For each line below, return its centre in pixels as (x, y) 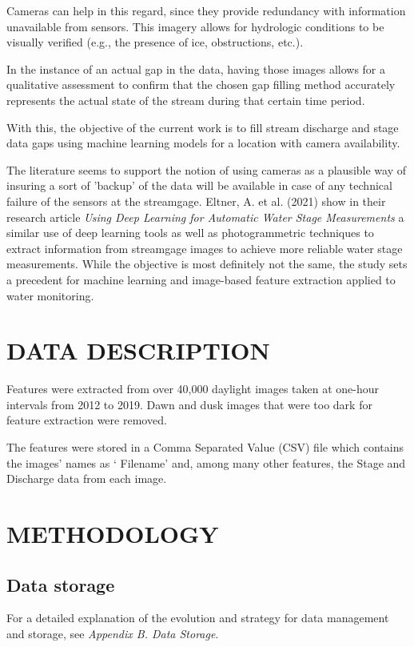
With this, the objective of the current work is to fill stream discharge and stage (203, 127)
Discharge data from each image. (87, 478)
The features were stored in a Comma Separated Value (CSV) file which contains (205, 447)
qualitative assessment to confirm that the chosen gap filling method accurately (201, 84)
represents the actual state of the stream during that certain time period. (186, 100)
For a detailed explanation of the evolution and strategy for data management (198, 618)
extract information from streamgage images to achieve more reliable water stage (205, 248)
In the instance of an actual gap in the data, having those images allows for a (196, 68)
